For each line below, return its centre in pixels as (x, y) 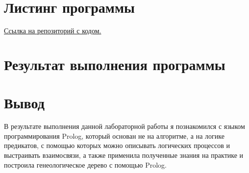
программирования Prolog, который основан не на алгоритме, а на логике (114, 136)
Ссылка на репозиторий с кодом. (53, 31)
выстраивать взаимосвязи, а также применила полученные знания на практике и (124, 155)
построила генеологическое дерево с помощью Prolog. (85, 164)
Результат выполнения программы (115, 64)
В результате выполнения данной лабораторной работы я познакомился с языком (124, 126)
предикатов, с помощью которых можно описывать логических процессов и (117, 145)
